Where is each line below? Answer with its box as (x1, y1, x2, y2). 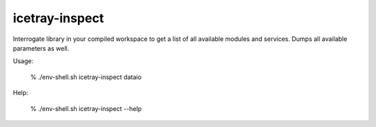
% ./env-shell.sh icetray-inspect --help (30, 104, 142, 112)
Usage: (13, 57, 34, 65)
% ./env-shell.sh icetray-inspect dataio (30, 73, 142, 81)
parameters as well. (13, 44, 70, 52)
